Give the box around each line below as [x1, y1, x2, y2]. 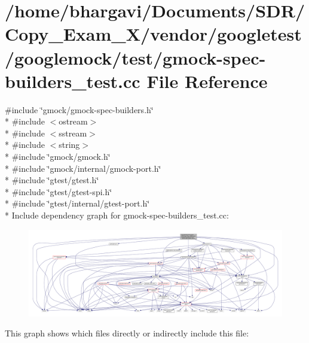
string [59, 138, 80, 151]
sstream [59, 126, 87, 139]
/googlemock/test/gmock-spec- [5, 45, 266, 69]
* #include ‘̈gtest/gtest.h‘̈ [5, 174, 99, 186]
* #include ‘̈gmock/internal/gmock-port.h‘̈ [5, 162, 161, 174]
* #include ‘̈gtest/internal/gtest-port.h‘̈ [5, 197, 150, 210]
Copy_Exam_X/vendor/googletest [5, 22, 302, 46]
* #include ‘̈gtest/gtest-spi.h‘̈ [5, 185, 112, 198]
